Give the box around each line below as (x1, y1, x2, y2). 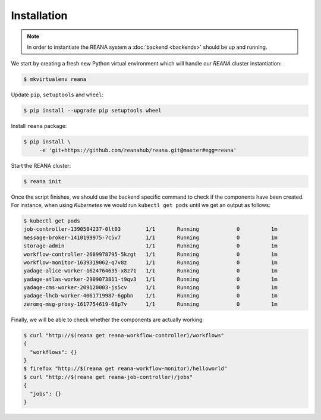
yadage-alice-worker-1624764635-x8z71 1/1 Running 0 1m (23, 268, 278, 274)
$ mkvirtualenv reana (23, 76, 87, 83)
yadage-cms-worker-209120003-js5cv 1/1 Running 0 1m (23, 284, 278, 291)
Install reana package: (11, 123, 67, 130)
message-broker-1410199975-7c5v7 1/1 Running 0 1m (23, 234, 278, 241)
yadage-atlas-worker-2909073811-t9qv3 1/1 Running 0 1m (23, 275, 278, 283)
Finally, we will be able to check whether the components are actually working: (11, 316, 204, 323)
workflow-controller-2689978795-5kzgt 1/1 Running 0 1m (23, 250, 278, 258)
